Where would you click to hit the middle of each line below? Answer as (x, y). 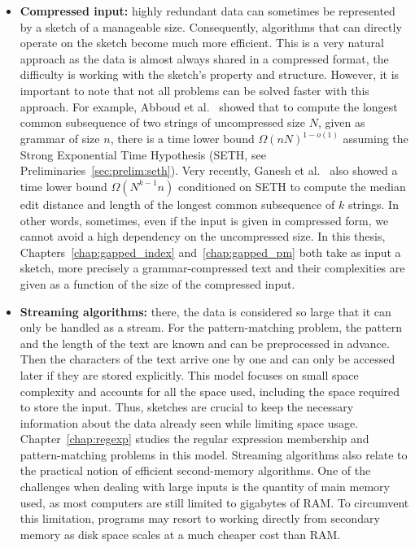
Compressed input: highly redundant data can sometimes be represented (207, 11)
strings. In (373, 204)
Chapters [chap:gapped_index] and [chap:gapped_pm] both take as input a (210, 252)
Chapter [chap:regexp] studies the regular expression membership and (194, 439)
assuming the (376, 139)
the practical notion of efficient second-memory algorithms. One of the (195, 470)
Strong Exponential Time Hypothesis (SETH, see (143, 154)
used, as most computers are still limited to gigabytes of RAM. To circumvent (214, 502)
